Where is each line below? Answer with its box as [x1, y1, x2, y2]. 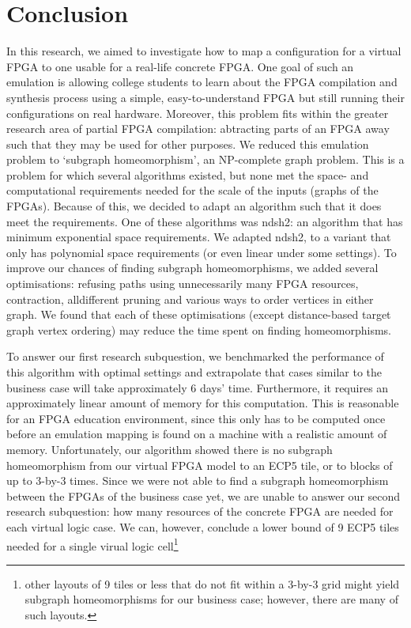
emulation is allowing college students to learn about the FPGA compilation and [6, 74, 398, 90]
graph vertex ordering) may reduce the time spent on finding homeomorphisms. [6, 321, 391, 338]
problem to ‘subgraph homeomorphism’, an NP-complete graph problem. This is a [6, 151, 405, 168]
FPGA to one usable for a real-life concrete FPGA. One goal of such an [6, 58, 354, 74]
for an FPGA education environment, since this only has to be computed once [6, 410, 386, 426]
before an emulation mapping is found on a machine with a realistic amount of [6, 426, 387, 442]
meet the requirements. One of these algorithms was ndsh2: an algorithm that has [6, 213, 403, 229]
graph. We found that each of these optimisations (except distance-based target [6, 306, 391, 323]
